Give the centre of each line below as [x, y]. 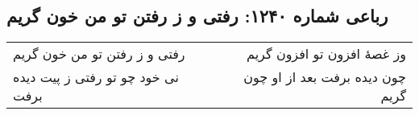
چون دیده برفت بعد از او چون [325, 77]
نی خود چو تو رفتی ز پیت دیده [96, 77]
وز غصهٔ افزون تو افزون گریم [326, 54]
